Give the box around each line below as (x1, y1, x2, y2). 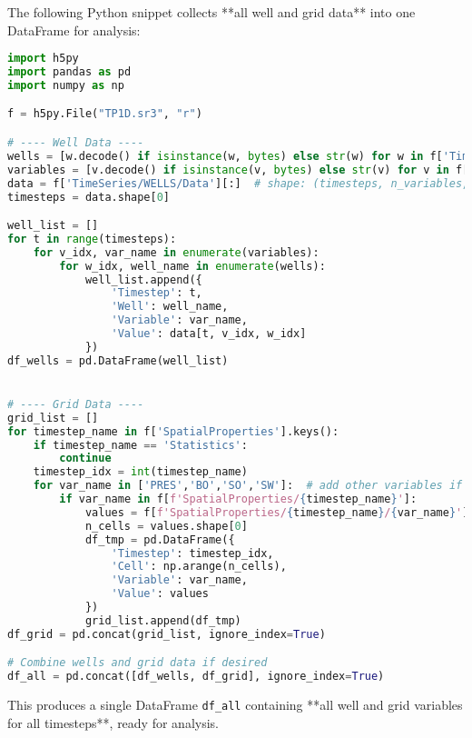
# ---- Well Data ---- (7, 136, 144, 149)
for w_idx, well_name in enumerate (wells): (59, 259, 326, 273)
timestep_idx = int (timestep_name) (33, 465, 248, 479)
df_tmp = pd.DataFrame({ (84, 533, 235, 546)
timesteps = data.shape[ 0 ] (7, 190, 171, 204)
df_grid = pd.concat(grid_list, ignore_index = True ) (7, 627, 326, 641)
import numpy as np (7, 78, 124, 92)
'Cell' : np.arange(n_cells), (111, 560, 287, 573)
